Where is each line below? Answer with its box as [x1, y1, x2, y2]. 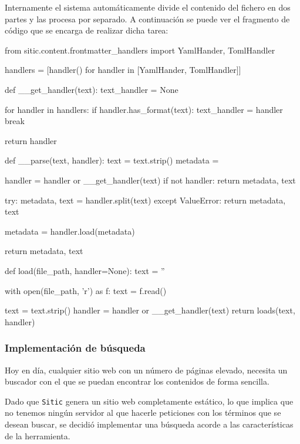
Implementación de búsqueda [5, 340, 146, 355]
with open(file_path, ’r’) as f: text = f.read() [5, 284, 167, 296]
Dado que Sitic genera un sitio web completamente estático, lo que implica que [5, 395, 294, 407]
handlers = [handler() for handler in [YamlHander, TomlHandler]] [5, 64, 241, 76]
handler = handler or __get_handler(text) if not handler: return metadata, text [5, 173, 296, 186]
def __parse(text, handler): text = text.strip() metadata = [5, 154, 219, 166]
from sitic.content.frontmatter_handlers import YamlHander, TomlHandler [5, 44, 275, 56]
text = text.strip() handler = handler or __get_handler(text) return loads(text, [5, 304, 295, 316]
